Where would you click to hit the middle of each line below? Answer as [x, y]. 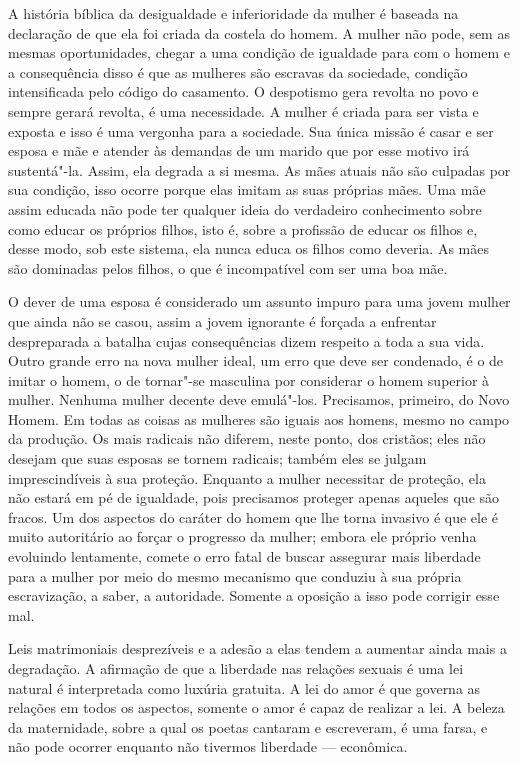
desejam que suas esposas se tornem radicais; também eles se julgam [217, 458]
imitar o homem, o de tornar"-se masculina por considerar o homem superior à [249, 379]
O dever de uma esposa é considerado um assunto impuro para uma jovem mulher [259, 301]
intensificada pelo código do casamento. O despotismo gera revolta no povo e [243, 91]
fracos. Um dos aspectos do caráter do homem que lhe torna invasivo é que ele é [253, 516]
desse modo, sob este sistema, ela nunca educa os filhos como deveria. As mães [248, 248]
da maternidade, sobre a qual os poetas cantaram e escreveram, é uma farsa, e [248, 726]
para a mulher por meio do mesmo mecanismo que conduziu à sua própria [235, 575]
